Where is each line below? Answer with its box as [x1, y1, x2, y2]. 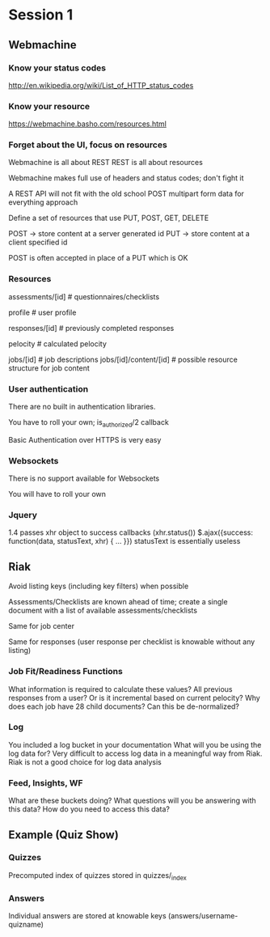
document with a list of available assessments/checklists [8, 605, 198, 616]
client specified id [8, 237, 68, 248]
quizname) [8, 919, 44, 929]
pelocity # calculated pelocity [8, 338, 108, 349]
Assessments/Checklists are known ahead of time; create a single [8, 597, 228, 607]
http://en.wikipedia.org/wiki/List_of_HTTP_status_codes [8, 80, 194, 90]
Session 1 [8, 6, 74, 24]
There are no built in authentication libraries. [8, 402, 156, 412]
